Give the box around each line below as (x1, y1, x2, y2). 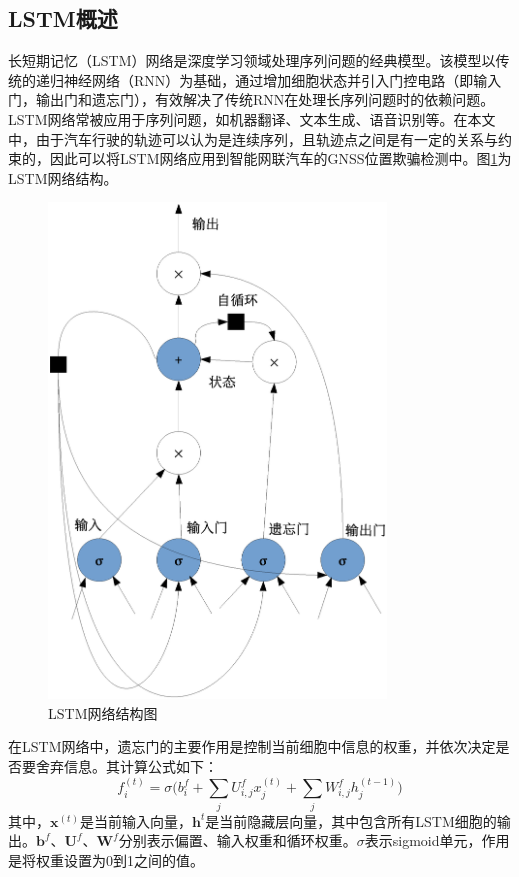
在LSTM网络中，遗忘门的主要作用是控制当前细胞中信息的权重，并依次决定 (8, 736, 496, 757)
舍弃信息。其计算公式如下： (35, 756, 218, 777)
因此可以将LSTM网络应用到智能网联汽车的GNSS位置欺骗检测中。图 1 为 (49, 148, 512, 169)
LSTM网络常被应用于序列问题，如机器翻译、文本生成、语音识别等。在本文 (8, 108, 496, 129)
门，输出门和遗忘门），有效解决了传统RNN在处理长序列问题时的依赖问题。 (8, 89, 495, 110)
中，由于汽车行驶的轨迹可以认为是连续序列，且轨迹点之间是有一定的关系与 (8, 128, 498, 149)
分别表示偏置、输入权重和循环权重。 (118, 830, 357, 851)
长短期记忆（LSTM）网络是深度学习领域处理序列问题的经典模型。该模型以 (8, 50, 496, 71)
